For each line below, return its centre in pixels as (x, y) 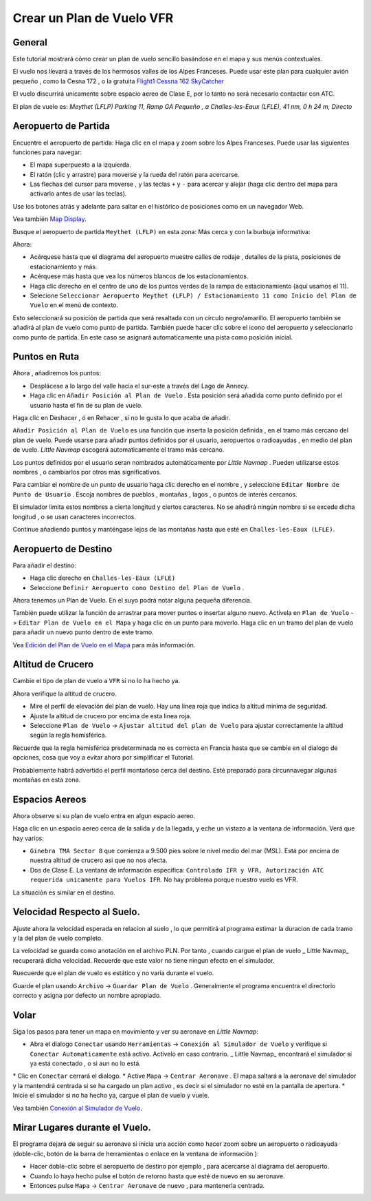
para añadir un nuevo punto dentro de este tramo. (83, 632)
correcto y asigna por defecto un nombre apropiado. (87, 995)
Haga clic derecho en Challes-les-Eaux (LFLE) (103, 578)
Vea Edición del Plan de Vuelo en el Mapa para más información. (104, 645)
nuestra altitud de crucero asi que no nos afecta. (99, 860)
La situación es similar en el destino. (64, 892)
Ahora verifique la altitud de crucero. (65, 693)
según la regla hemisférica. (68, 735)
